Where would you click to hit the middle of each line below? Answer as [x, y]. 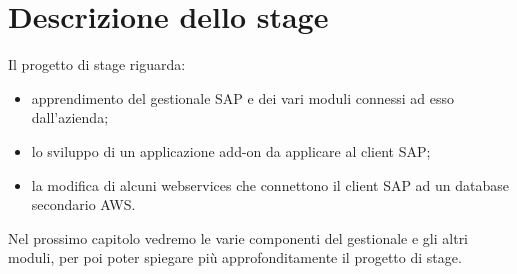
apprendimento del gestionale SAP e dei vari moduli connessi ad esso [242, 97]
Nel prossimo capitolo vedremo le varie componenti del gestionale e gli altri [238, 237]
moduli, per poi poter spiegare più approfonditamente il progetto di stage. [235, 257]
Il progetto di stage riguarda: [97, 64]
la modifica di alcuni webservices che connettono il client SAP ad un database [270, 184]
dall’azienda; [70, 117]
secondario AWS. [83, 204]
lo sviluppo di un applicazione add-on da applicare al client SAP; [231, 150]
